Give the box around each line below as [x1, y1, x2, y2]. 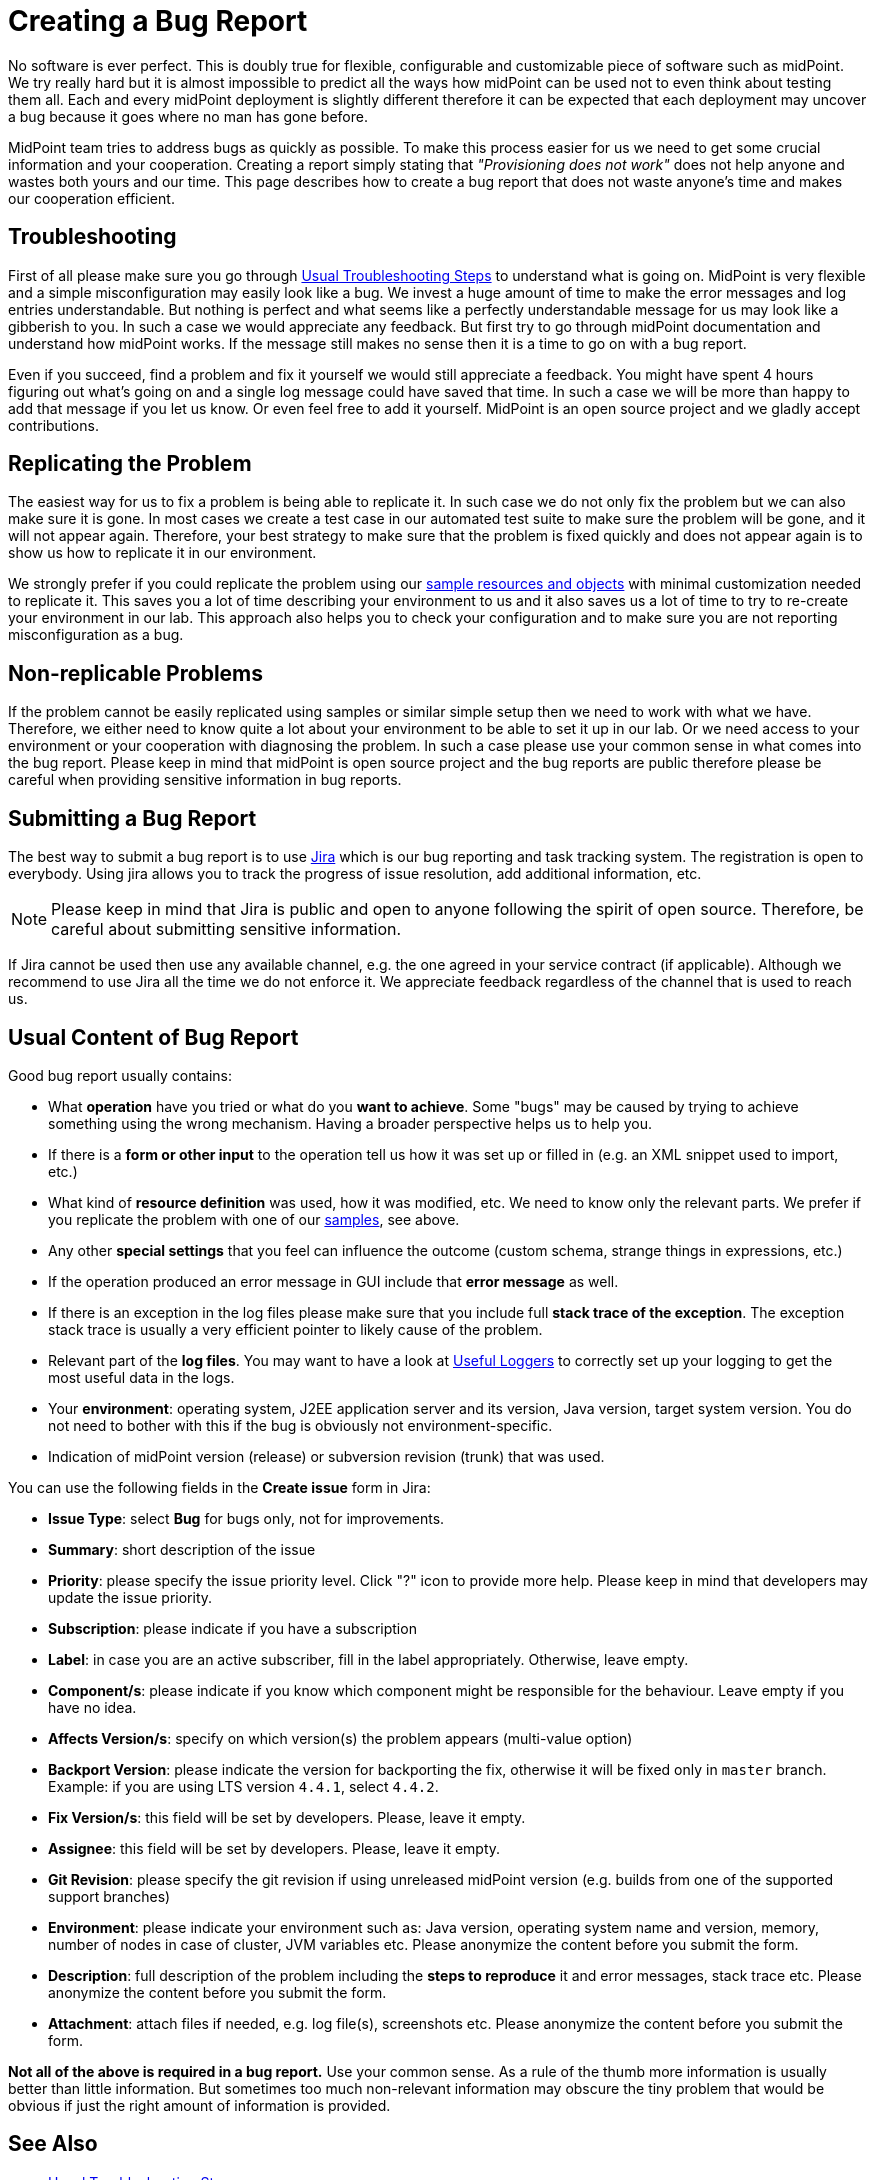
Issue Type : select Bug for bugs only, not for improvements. [48, 1509, 445, 1527]
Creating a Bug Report [8, 4, 308, 38]
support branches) [48, 1887, 171, 1905]
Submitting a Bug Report [8, 805, 257, 831]
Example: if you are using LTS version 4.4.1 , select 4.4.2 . [48, 1777, 439, 1795]
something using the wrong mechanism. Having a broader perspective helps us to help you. [48, 1114, 653, 1132]
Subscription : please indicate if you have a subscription [48, 1619, 417, 1637]
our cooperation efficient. [8, 189, 175, 207]
